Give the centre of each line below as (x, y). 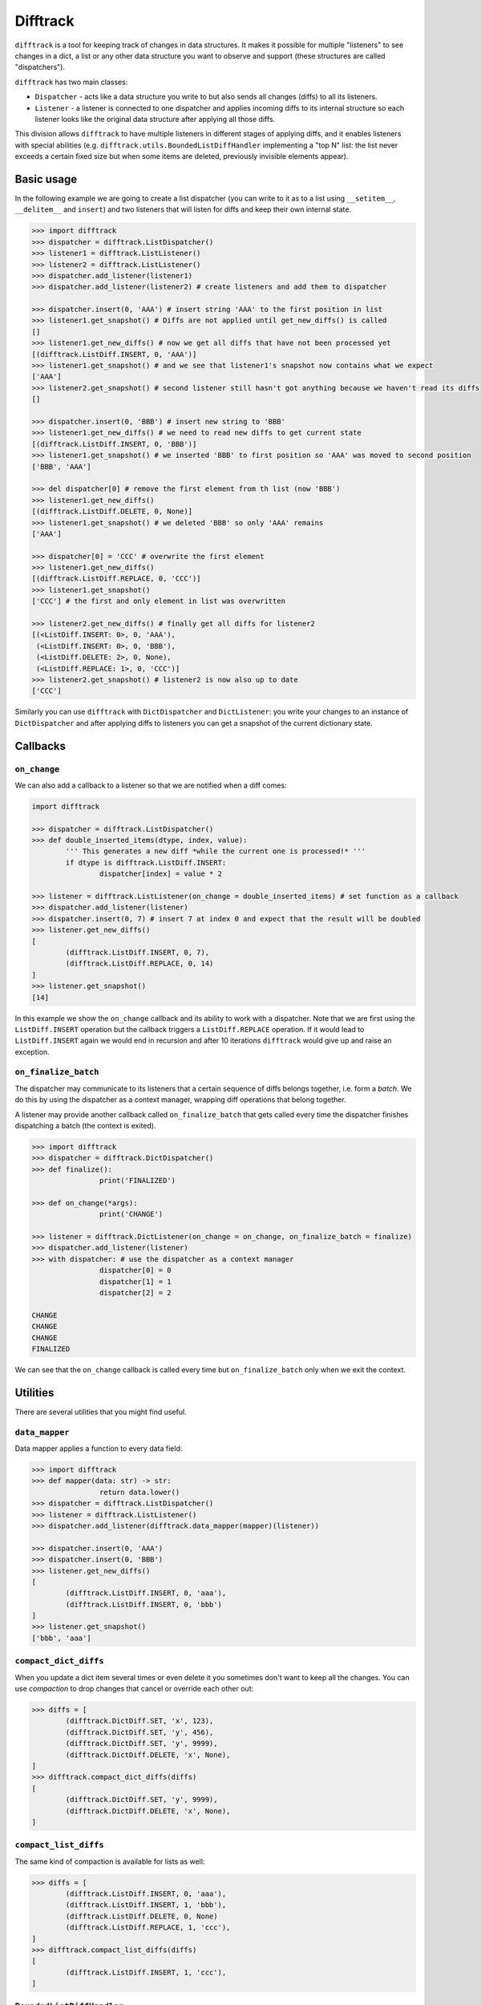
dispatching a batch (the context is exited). (85, 1125)
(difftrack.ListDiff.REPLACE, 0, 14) (139, 964)
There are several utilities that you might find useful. (101, 1412)
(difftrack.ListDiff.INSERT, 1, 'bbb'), (146, 1905)
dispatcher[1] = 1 (135, 1282)
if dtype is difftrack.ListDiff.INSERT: (146, 863)
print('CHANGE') (131, 1214)
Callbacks (40, 746)
